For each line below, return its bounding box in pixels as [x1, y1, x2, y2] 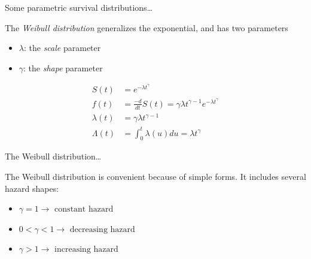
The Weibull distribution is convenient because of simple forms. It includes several [5, 170, 306, 182]
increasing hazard [54, 245, 118, 254]
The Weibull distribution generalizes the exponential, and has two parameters [5, 21, 288, 34]
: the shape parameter [23, 61, 103, 74]
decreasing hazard [69, 225, 135, 234]
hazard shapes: [5, 182, 59, 194]
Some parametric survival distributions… [5, 1, 153, 13]
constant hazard [54, 205, 114, 214]
